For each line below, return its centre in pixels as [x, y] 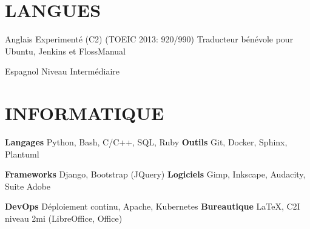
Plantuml [22, 154]
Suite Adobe [28, 186]
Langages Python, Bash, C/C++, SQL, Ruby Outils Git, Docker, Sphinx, [146, 142]
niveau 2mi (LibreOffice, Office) [64, 218]
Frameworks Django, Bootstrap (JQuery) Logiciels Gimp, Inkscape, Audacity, [155, 174]
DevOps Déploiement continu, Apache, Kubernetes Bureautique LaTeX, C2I [153, 206]
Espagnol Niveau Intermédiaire [62, 71]
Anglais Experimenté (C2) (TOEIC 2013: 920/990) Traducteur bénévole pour [149, 39]
